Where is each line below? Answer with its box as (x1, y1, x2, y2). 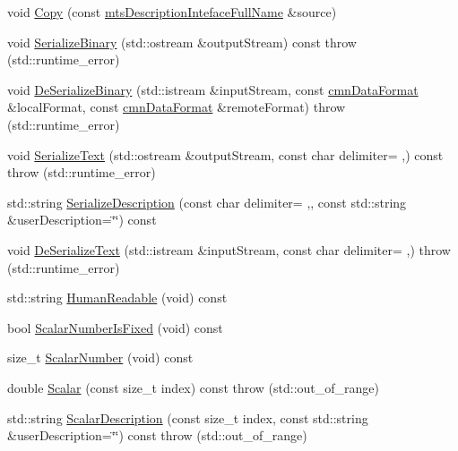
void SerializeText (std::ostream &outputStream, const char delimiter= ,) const (7, 145, 444, 164)
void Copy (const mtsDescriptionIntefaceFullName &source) (7, 3, 337, 21)
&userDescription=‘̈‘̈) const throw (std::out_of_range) (7, 426, 307, 445)
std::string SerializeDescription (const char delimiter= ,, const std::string (7, 192, 407, 211)
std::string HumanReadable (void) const (7, 288, 228, 307)
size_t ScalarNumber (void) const (7, 348, 194, 367)
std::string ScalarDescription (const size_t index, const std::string (7, 408, 368, 427)
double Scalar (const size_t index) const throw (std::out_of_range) (7, 378, 380, 396)
